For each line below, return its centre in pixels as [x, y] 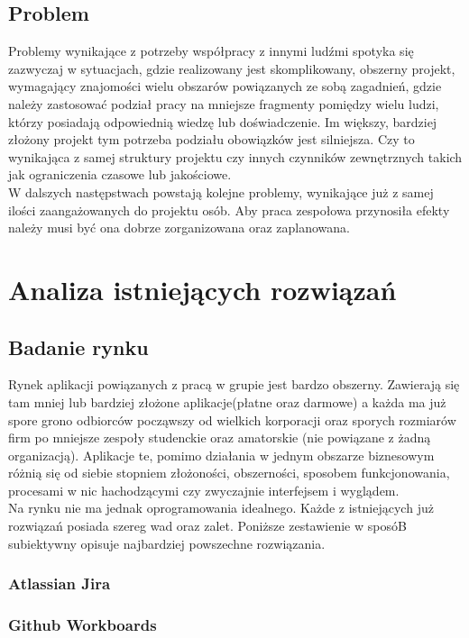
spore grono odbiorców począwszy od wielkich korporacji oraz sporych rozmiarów [232, 419]
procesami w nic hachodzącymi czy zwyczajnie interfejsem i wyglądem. [204, 490]
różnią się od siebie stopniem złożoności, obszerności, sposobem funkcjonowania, [229, 473]
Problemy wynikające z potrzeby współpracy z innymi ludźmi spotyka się [211, 51]
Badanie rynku [78, 346]
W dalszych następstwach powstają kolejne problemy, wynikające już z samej [221, 191]
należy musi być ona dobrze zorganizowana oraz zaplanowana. [179, 228]
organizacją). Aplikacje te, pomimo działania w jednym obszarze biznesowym [221, 455]
